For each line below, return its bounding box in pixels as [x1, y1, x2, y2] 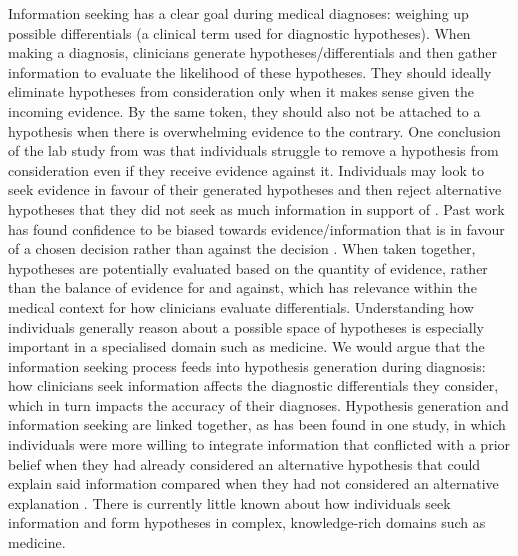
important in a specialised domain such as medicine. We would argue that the [8, 336, 485, 357]
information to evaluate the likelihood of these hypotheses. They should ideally [8, 61, 492, 82]
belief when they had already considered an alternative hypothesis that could [8, 453, 481, 474]
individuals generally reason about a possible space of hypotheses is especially [8, 316, 484, 337]
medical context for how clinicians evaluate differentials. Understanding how [8, 296, 474, 317]
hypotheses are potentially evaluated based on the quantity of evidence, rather [8, 257, 488, 278]
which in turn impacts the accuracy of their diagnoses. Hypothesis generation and [8, 394, 509, 415]
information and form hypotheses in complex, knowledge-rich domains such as [8, 512, 486, 533]
